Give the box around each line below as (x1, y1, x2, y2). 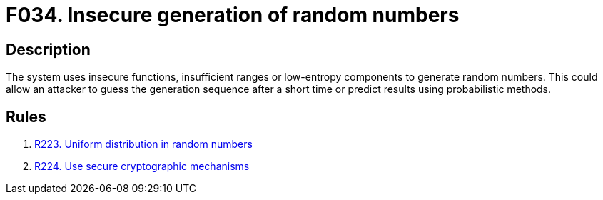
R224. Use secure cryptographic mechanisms (34, 160, 250, 173)
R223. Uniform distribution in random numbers (34, 138, 253, 151)
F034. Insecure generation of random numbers (6, 3, 460, 27)
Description (6, 40, 91, 59)
